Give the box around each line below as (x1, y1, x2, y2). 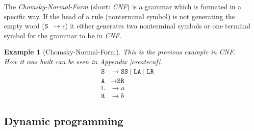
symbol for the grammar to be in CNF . (4, 30, 122, 40)
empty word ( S (4, 21, 49, 31)
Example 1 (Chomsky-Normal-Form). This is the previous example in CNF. (4, 47, 236, 57)
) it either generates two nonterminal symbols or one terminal (65, 21, 251, 31)
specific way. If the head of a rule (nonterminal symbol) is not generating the (4, 11, 235, 21)
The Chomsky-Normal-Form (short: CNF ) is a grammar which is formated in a (4, 1, 242, 11)
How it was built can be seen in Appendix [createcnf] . (4, 56, 163, 67)
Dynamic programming (4, 113, 124, 129)
